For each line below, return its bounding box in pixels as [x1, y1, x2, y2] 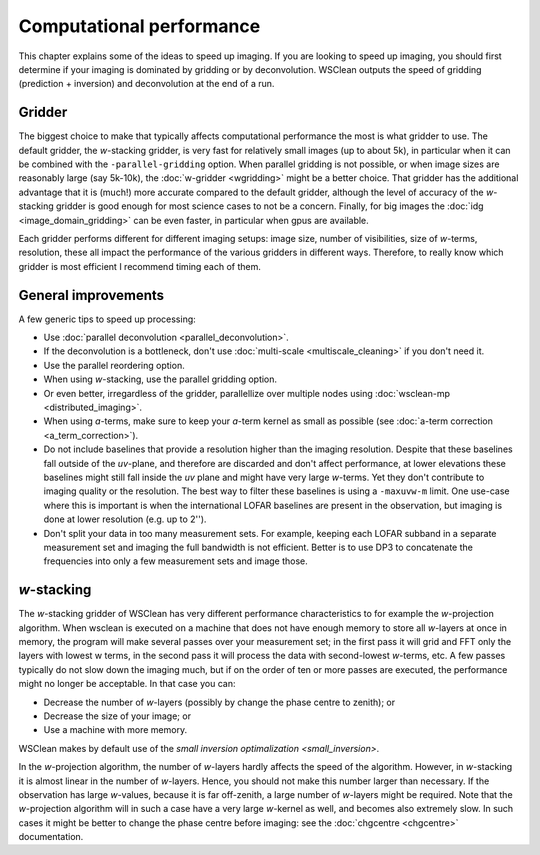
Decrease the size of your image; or [43, 710, 192, 722]
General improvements [18, 286, 165, 304]
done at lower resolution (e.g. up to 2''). [43, 513, 207, 525]
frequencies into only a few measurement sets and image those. [43, 555, 309, 567]
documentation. [18, 831, 84, 843]
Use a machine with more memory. [43, 724, 188, 736]
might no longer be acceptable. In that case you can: [18, 678, 236, 690]
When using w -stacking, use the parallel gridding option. [43, 373, 278, 385]
